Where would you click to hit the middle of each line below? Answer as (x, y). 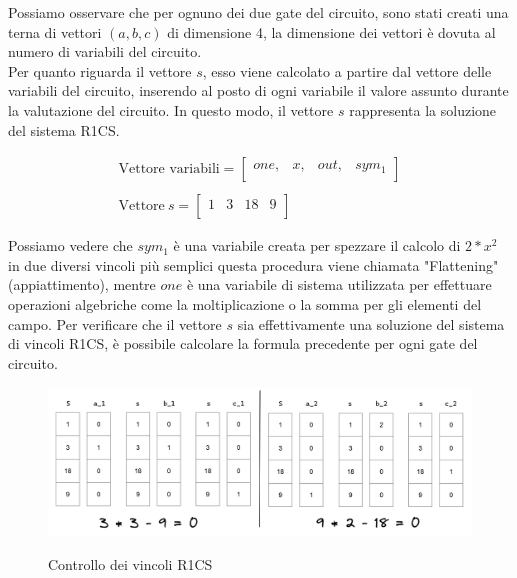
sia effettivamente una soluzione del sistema (371, 323)
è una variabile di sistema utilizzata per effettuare (339, 284)
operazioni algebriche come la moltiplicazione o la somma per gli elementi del (245, 304)
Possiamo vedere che (70, 245)
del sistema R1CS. (64, 129)
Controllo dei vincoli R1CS (130, 563)
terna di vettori (55, 31)
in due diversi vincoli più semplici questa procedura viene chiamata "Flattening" (253, 264)
